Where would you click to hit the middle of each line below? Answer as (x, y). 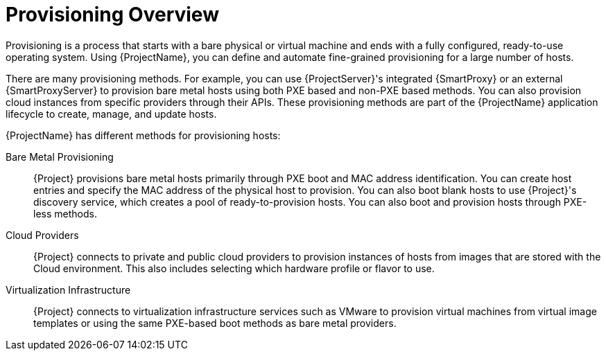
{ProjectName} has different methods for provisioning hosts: (143, 135)
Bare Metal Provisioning (60, 157)
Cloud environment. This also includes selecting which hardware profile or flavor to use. (234, 268)
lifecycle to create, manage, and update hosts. (111, 114)
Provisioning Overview (112, 15)
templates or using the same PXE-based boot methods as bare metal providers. (215, 323)
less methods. (65, 213)
